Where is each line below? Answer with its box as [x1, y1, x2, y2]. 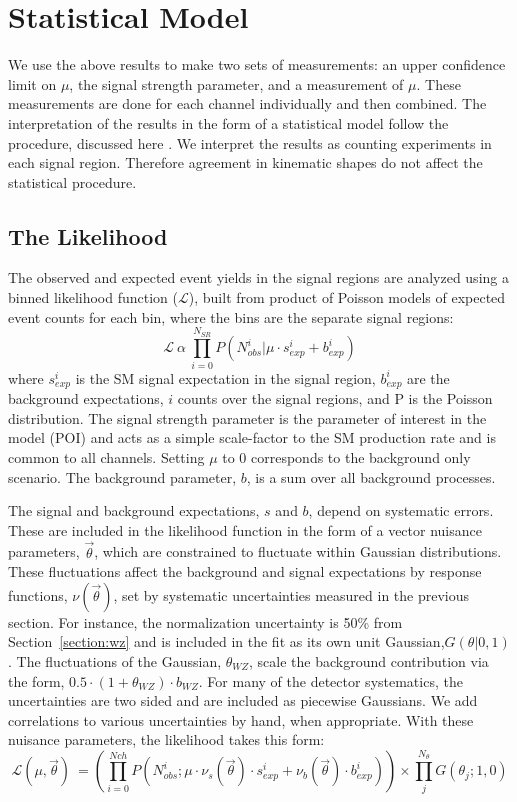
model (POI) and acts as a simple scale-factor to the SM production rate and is [8, 427, 496, 448]
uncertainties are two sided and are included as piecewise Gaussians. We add [8, 690, 478, 711]
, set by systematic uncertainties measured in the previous [113, 584, 470, 605]
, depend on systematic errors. [308, 500, 494, 521]
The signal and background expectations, [8, 500, 260, 521]
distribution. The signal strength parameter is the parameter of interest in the [8, 407, 487, 428]
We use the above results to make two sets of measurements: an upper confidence [8, 54, 506, 75]
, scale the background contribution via [249, 651, 489, 671]
